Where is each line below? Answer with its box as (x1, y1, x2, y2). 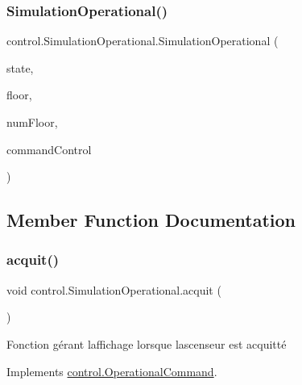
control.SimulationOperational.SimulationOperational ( (6, 32, 279, 49)
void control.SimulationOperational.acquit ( (6, 281, 221, 298)
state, (6, 59, 34, 76)
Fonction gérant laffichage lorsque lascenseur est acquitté (6, 335, 287, 352)
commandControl (6, 140, 92, 157)
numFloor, (6, 114, 58, 130)
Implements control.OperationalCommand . (6, 362, 217, 379)
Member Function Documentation (6, 207, 296, 232)
